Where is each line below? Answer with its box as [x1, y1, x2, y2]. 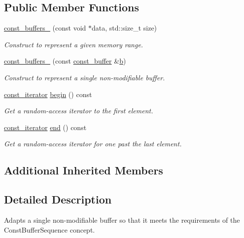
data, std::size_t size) [92, 23, 157, 33]
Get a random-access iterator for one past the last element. [4, 138, 182, 149]
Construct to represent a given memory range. [4, 39, 143, 49]
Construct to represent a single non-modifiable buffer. [4, 72, 165, 82]
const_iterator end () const [4, 122, 87, 132]
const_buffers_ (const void [4, 23, 86, 33]
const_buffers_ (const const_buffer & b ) [4, 56, 126, 66]
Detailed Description [4, 192, 112, 207]
